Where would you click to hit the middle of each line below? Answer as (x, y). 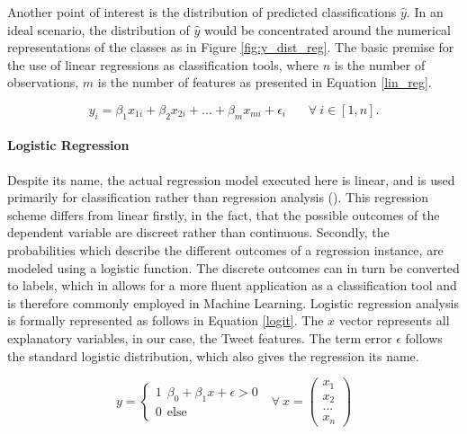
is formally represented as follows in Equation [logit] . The (166, 320)
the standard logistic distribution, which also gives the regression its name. (213, 355)
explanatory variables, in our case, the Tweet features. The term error (200, 337)
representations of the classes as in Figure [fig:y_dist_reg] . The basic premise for (231, 47)
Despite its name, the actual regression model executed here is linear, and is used (231, 179)
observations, (43, 82)
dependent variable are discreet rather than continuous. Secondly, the (198, 232)
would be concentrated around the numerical (328, 29)
